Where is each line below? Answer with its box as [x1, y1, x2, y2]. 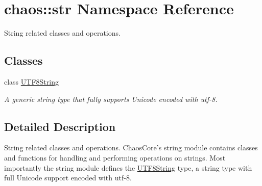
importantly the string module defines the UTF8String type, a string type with [4, 162, 252, 173]
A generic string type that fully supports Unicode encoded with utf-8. [4, 93, 218, 104]
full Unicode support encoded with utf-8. [4, 172, 132, 183]
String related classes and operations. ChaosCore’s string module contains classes [4, 142, 258, 153]
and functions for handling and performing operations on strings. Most [4, 152, 226, 163]
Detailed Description [4, 118, 116, 134]
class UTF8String [4, 76, 59, 87]
